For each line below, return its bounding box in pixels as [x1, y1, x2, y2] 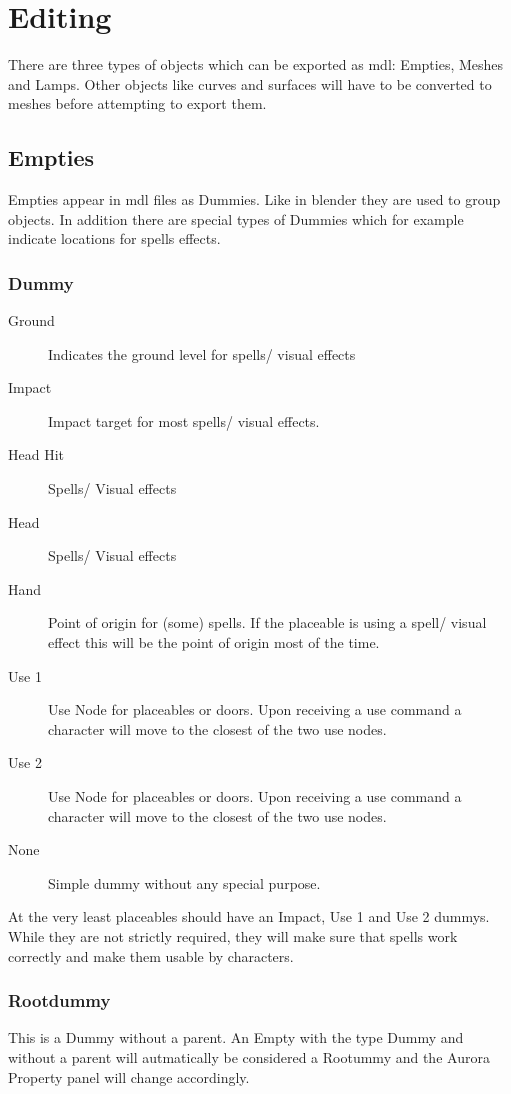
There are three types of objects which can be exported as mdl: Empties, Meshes [8, 54, 504, 75]
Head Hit [8, 444, 64, 465]
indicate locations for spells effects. [8, 228, 221, 249]
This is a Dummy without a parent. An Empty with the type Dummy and [8, 1027, 464, 1048]
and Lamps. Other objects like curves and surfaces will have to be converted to [8, 73, 492, 94]
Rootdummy [8, 988, 111, 1013]
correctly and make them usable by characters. [8, 945, 294, 966]
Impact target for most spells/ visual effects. [48, 410, 320, 431]
